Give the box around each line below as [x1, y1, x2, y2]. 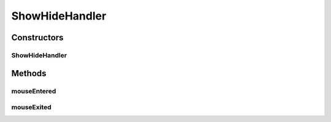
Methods [11, 68, 47, 79]
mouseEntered [11, 87, 56, 95]
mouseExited [11, 103, 51, 112]
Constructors [11, 32, 64, 43]
